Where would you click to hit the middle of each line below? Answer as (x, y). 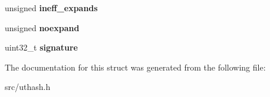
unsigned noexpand (42, 27)
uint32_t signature (41, 47)
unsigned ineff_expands (51, 8)
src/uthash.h (28, 87)
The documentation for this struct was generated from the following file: (135, 67)
